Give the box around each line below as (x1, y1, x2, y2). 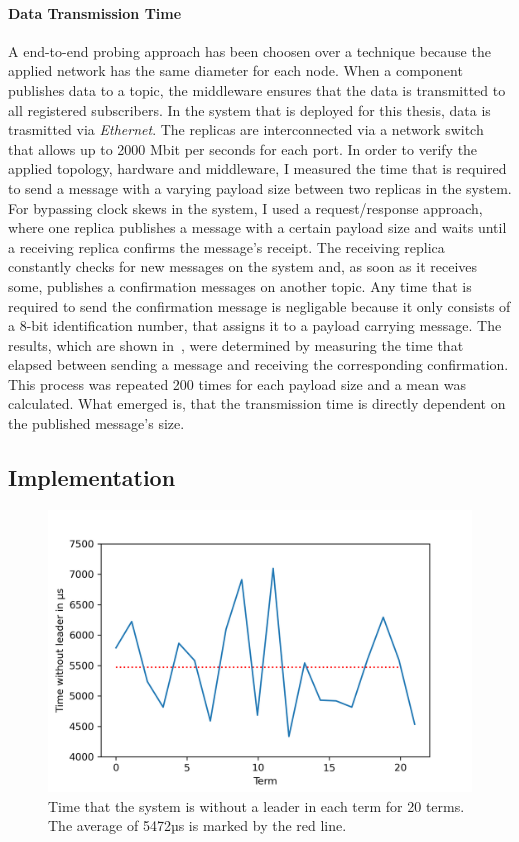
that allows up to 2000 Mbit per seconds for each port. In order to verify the (8, 138, 478, 159)
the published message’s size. (8, 413, 185, 434)
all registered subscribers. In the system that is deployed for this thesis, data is (8, 99, 491, 120)
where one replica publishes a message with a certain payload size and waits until (8, 217, 507, 238)
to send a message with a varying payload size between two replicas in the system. (8, 177, 512, 198)
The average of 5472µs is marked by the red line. (48, 815, 347, 836)
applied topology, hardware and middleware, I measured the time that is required (8, 158, 507, 179)
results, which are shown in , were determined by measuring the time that (8, 334, 464, 355)
